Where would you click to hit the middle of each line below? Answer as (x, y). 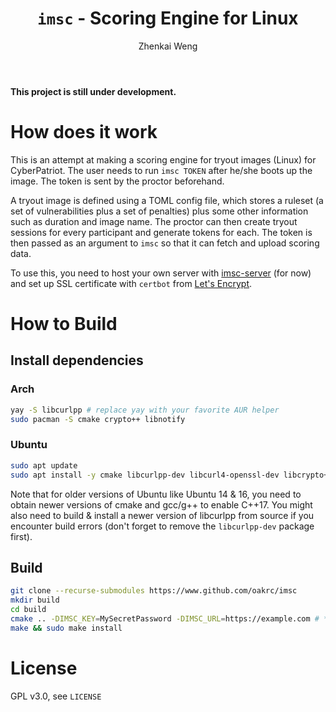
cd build (28, 610)
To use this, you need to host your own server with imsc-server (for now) (161, 273)
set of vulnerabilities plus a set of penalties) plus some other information (159, 211)
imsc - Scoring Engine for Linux (168, 18)
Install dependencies (77, 360)
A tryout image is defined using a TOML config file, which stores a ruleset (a (167, 200)
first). (21, 536)
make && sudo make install (66, 628)
